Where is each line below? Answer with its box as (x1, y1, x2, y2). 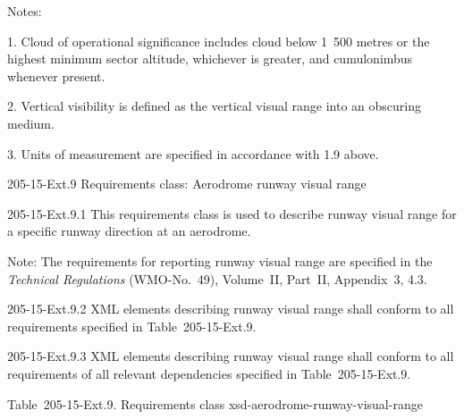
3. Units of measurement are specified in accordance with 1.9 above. (7, 144, 379, 163)
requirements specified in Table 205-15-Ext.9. (7, 316, 257, 335)
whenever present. (7, 66, 105, 85)
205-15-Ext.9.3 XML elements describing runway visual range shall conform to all (7, 347, 454, 365)
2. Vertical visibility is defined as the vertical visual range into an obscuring (7, 96, 421, 115)
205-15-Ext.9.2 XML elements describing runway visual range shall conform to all (7, 299, 454, 318)
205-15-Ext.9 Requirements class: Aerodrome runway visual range (7, 174, 367, 193)
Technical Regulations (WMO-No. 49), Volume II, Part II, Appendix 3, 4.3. (7, 269, 427, 288)
